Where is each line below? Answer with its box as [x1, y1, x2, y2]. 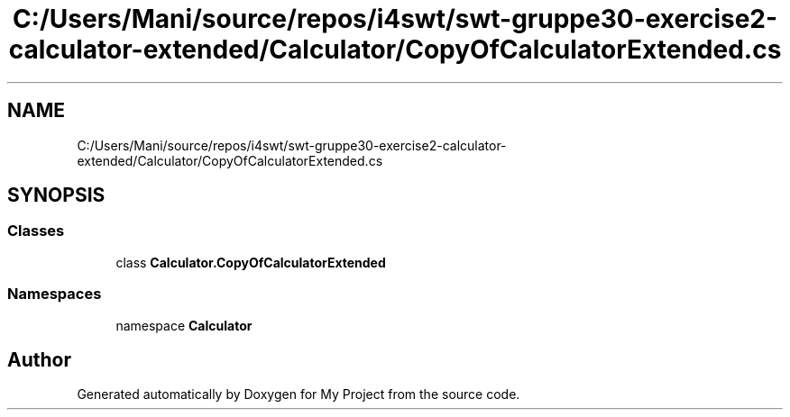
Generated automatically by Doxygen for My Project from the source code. [77, 386, 520, 403]
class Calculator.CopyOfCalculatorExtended [115, 254, 386, 270]
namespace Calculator [115, 317, 253, 333]
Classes [7, 222, 65, 240]
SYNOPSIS [7, 184, 106, 207]
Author [7, 348, 71, 371]
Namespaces [7, 285, 102, 304]
